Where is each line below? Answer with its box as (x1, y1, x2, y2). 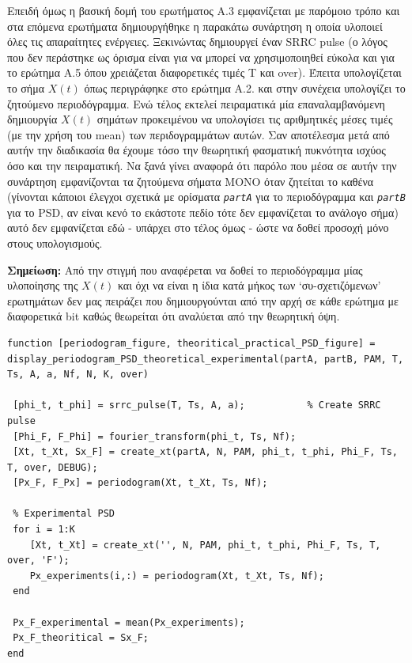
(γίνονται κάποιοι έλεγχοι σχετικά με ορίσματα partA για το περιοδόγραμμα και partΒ (7, 188, 406, 205)
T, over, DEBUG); (7, 461, 98, 473)
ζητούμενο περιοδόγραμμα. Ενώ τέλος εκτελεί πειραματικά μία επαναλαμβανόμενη (7, 95, 385, 112)
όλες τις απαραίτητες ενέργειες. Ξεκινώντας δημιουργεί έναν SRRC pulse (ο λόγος (7, 33, 387, 50)
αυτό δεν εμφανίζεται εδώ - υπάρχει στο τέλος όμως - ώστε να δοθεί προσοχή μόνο (7, 219, 389, 236)
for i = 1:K (13, 524, 75, 536)
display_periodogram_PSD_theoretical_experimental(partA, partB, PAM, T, (7, 353, 404, 365)
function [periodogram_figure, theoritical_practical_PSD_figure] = (7, 337, 376, 349)
